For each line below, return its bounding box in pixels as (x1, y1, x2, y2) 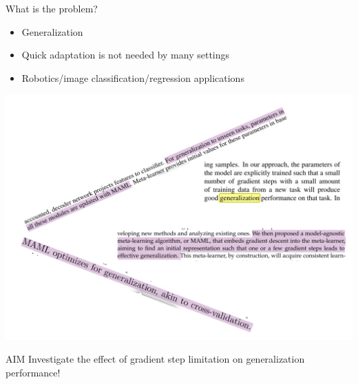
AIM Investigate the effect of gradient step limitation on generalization (6, 352, 305, 366)
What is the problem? (6, 1, 98, 15)
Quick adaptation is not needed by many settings (21, 47, 230, 62)
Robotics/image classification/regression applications (21, 70, 244, 85)
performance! (6, 365, 61, 379)
